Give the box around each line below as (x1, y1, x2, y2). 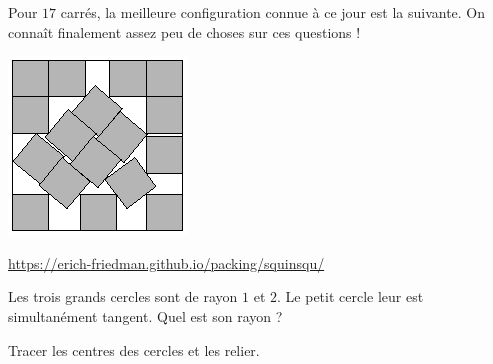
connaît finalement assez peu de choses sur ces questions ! (8, 21, 361, 42)
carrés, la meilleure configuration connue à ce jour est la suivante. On (60, 2, 486, 22)
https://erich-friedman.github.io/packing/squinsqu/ (8, 252, 325, 273)
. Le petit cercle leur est (277, 286, 424, 307)
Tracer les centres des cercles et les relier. (8, 339, 260, 360)
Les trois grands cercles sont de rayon (8, 286, 238, 307)
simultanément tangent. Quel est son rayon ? (8, 305, 283, 326)
